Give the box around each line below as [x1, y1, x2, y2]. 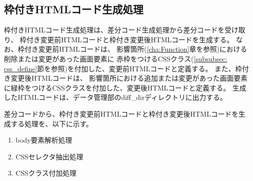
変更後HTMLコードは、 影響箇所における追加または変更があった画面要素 [10, 73, 248, 83]
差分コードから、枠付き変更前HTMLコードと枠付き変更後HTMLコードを [4, 108, 239, 119]
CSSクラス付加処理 [15, 168, 77, 178]
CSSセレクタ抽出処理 [15, 151, 83, 161]
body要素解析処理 [15, 135, 72, 145]
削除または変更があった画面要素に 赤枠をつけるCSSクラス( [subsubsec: [4, 53, 227, 63]
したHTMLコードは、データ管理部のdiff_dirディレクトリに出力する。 [4, 92, 227, 102]
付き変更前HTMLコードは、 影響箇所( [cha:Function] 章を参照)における [24, 44, 247, 54]
